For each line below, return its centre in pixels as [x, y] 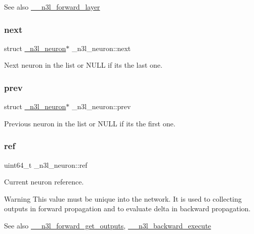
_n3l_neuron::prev [101, 106]
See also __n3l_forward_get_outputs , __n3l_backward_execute [108, 225]
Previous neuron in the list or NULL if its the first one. [90, 123]
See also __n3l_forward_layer [52, 7]
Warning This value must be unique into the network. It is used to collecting [123, 198]
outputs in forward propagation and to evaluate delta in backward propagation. [128, 208]
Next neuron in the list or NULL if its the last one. [83, 65]
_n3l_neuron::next [101, 48]
